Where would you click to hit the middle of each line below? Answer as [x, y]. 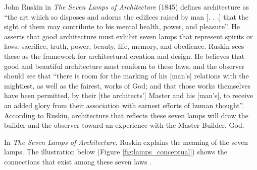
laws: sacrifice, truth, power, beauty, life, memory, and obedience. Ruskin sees [124, 46]
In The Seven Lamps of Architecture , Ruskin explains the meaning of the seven [126, 142]
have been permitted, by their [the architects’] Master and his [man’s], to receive [129, 95]
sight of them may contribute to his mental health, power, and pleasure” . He [122, 26]
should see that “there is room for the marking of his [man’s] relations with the [126, 76]
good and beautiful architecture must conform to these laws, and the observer [124, 66]
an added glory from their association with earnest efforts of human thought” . [124, 105]
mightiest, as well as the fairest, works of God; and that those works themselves [127, 85]
